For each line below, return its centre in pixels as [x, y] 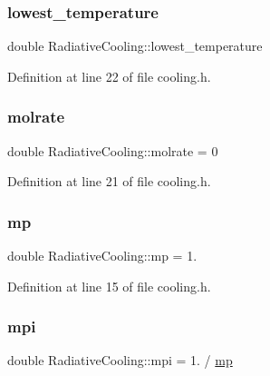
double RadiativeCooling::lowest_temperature [135, 46]
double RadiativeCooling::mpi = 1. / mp [120, 360]
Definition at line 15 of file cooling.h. [109, 286]
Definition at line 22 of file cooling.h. [109, 76]
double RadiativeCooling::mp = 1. [102, 256]
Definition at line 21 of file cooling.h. [109, 181]
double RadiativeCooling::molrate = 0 [113, 150]
